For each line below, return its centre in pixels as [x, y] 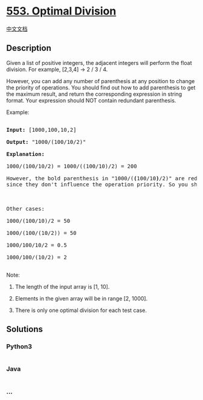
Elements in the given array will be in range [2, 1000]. [81, 298]
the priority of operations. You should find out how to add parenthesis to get [101, 87]
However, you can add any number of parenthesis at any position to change [101, 81]
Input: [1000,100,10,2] [41, 130]
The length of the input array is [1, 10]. [62, 286]
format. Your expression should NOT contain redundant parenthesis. [91, 100]
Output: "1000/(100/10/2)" [46, 142]
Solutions [25, 329]
